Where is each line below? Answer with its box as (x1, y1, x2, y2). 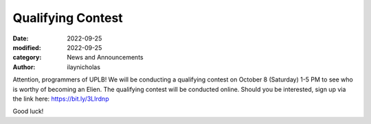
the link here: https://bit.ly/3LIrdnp (12, 95, 109, 103)
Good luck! (12, 107, 44, 116)
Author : (12, 62, 36, 71)
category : (12, 53, 42, 62)
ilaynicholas (67, 62, 101, 71)
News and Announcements (67, 53, 144, 62)
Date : (12, 34, 29, 42)
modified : (12, 43, 41, 51)
